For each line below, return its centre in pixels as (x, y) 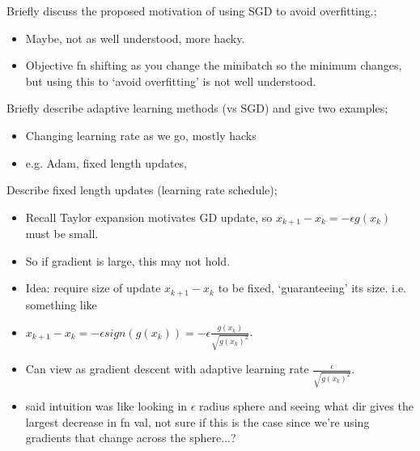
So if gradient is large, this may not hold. (128, 260)
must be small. (62, 234)
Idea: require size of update (93, 288)
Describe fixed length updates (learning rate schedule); (142, 190)
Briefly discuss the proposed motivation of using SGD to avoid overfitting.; (192, 11)
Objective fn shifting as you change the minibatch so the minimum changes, (214, 65)
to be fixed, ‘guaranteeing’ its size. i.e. (312, 288)
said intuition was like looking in (106, 406)
